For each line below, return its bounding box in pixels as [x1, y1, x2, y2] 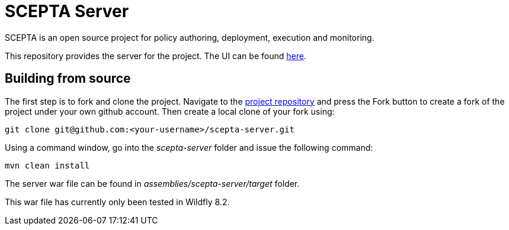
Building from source [5, 71, 131, 86]
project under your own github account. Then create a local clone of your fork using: [5, 106, 335, 116]
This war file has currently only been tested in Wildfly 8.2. [5, 196, 230, 207]
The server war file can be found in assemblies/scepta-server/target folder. [5, 178, 300, 189]
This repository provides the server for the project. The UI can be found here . [5, 50, 306, 61]
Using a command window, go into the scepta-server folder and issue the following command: [5, 142, 373, 153]
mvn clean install [5, 160, 90, 170]
